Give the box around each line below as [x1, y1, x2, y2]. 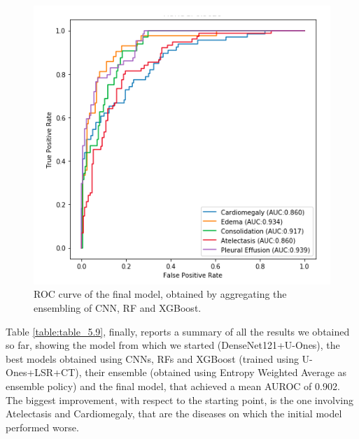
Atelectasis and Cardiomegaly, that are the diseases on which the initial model [6, 406, 342, 421]
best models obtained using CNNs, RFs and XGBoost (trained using [6, 351, 299, 366]
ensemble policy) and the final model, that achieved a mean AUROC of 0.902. [6, 379, 340, 393]
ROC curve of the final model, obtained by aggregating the [34, 287, 287, 301]
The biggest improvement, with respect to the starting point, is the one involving [6, 392, 354, 407]
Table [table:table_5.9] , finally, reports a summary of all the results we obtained [6, 324, 350, 338]
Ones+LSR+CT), [6, 365, 82, 380]
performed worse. [6, 419, 79, 434]
